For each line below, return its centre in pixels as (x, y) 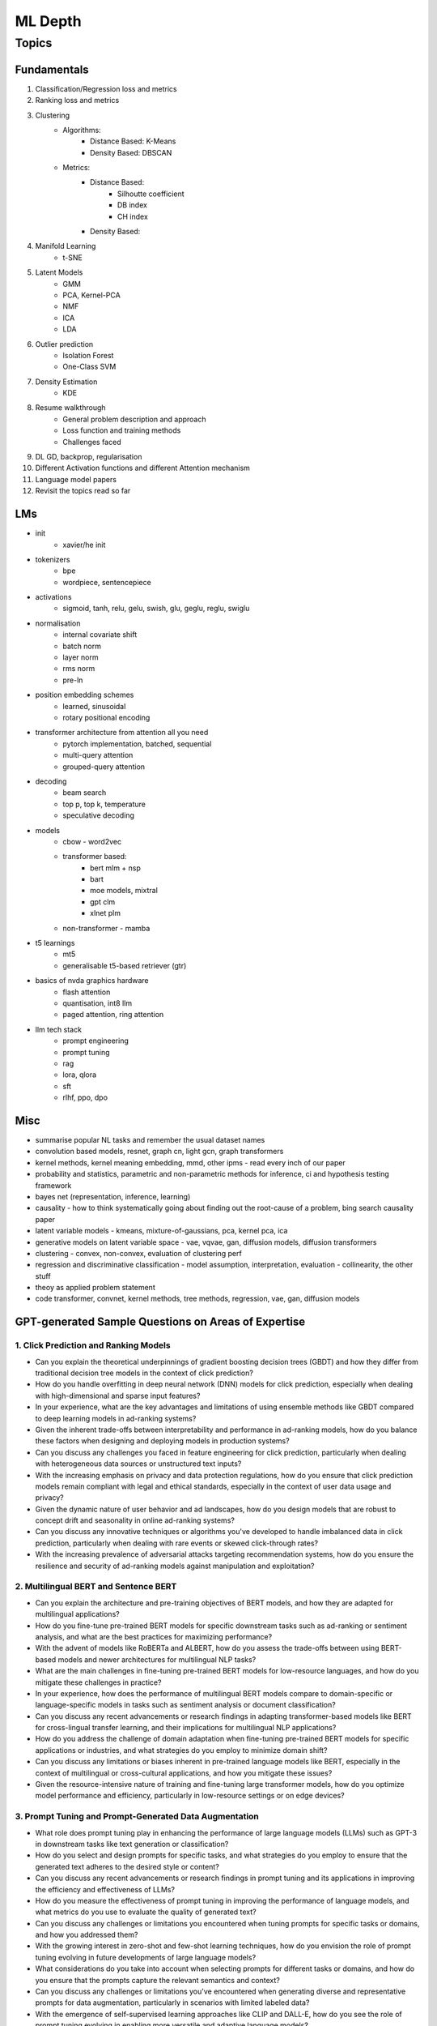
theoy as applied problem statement (95, 1288)
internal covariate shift (100, 635)
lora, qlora (80, 1075)
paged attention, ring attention (113, 1015)
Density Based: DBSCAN (131, 152)
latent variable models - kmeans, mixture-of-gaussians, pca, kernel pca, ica (161, 1231)
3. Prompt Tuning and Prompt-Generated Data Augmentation (137, 1817)
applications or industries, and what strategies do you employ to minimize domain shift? (181, 1750)
